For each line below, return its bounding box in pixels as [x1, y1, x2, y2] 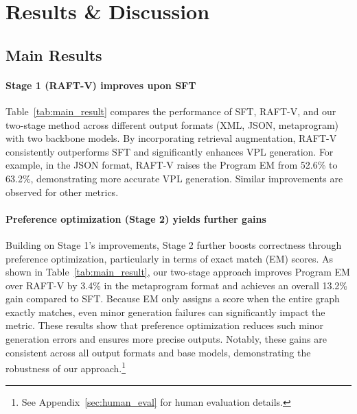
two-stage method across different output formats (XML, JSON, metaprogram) [5, 117, 339, 132]
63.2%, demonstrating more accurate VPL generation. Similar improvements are [5, 171, 343, 185]
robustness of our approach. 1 [5, 359, 126, 375]
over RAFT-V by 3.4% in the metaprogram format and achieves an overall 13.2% [5, 278, 348, 292]
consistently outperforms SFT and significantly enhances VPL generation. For [5, 144, 334, 158]
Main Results [5, 44, 102, 65]
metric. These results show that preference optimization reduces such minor [5, 318, 324, 332]
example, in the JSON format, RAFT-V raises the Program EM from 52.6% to [5, 158, 338, 172]
